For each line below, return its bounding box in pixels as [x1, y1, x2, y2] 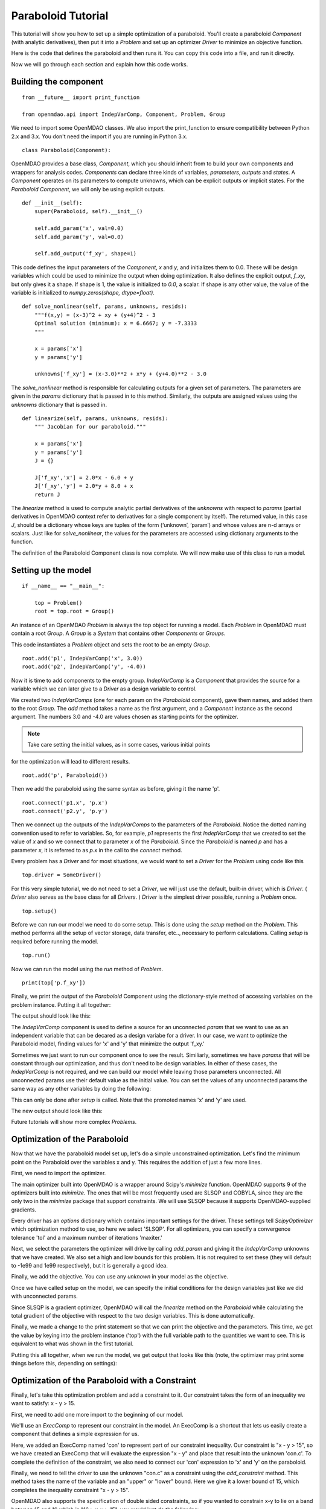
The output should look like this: [11, 1012, 91, 1019]
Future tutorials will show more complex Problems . [11, 1118, 137, 1126]
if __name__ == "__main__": [22, 582, 105, 590]
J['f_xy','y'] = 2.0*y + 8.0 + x [34, 483, 134, 490]
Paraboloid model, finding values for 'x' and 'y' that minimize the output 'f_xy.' [11, 1040, 205, 1047]
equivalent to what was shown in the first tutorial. [11, 1340, 134, 1347]
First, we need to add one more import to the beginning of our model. [11, 1411, 184, 1418]
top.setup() [22, 907, 57, 914]
